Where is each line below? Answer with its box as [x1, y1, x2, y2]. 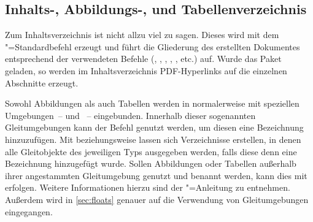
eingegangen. [5, 205, 53, 218]
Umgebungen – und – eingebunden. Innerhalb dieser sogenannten [5, 109, 256, 121]
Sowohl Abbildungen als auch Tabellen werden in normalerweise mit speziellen [5, 97, 299, 110]
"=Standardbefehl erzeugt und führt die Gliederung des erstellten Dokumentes [5, 40, 300, 53]
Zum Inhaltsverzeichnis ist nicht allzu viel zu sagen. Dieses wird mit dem [5, 28, 279, 41]
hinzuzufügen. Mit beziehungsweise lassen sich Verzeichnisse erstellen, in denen [5, 132, 301, 145]
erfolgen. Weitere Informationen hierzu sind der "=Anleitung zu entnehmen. [5, 181, 290, 194]
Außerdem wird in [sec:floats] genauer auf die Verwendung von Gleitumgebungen [5, 193, 309, 205]
